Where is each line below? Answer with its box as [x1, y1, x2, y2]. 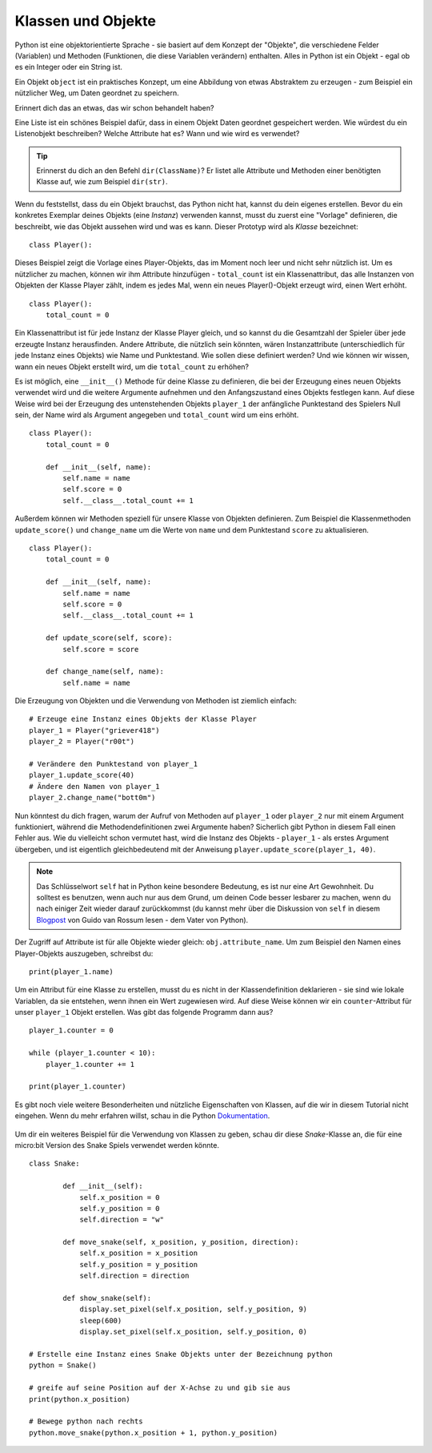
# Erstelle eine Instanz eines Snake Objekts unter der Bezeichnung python [29, 1350, 333, 1358]
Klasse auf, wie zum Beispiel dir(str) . [36, 177, 168, 187]
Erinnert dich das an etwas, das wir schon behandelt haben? [14, 103, 214, 112]
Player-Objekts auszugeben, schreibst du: [14, 948, 154, 958]
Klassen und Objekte [14, 12, 156, 30]
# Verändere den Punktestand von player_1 [29, 759, 198, 769]
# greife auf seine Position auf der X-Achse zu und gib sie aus [29, 1383, 291, 1393]
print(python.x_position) [29, 1395, 131, 1403]
